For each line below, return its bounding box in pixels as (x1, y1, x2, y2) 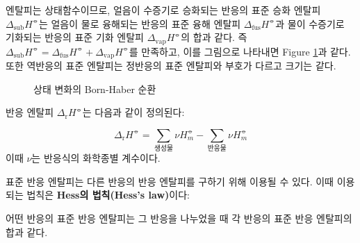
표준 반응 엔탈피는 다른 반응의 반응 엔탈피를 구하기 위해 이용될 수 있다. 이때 (6, 174, 334, 188)
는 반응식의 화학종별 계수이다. (31, 151, 161, 165)
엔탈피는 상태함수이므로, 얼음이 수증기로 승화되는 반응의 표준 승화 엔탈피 (6, 3, 321, 17)
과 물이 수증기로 (275, 16, 345, 31)
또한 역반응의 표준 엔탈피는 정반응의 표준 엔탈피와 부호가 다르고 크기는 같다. (6, 58, 336, 73)
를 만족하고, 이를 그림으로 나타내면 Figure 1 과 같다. (129, 44, 351, 58)
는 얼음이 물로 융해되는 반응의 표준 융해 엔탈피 (38, 16, 241, 31)
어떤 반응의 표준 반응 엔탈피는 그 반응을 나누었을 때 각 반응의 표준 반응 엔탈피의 (6, 210, 352, 225)
